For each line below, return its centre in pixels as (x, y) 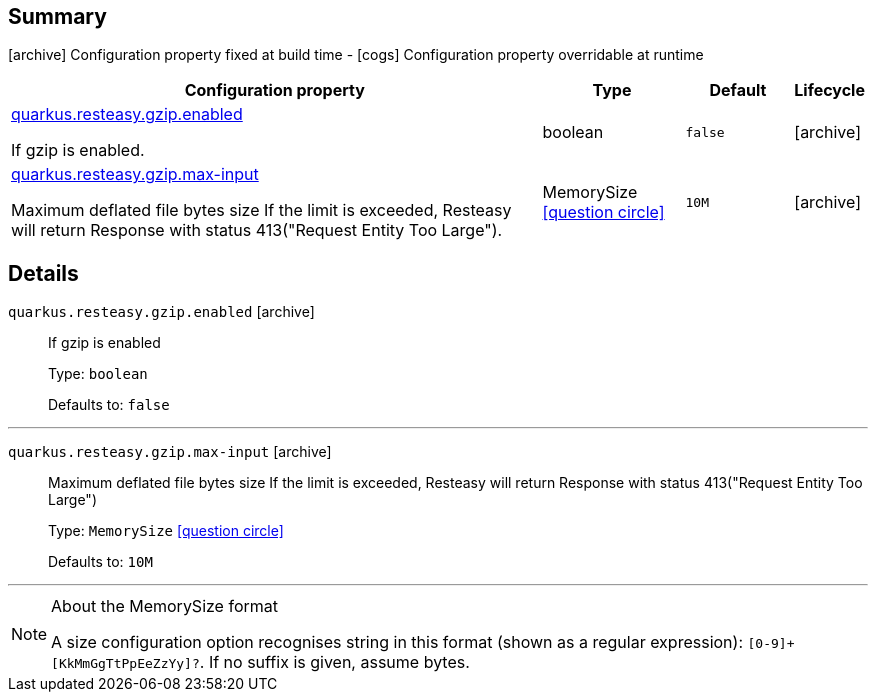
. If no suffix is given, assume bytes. (334, 662)
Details (43, 273)
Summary (57, 16)
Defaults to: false (109, 405)
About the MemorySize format (164, 606)
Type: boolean (98, 374)
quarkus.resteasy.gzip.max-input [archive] (170, 452)
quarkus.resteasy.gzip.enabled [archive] (161, 312)
